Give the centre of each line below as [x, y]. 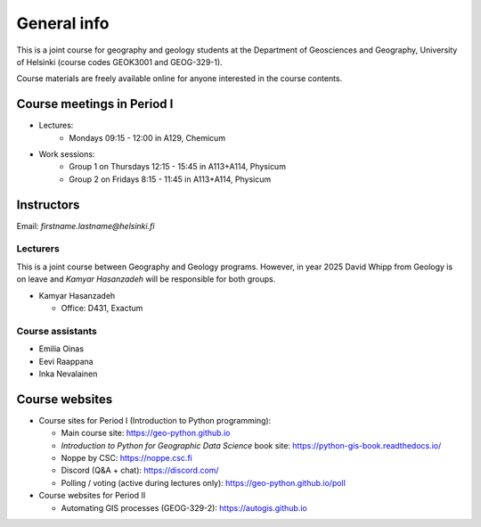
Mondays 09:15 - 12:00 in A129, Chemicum [147, 137]
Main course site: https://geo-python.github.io [146, 433]
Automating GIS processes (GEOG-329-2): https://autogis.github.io [184, 507]
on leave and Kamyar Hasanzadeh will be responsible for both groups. [146, 279]
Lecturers [38, 249]
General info [63, 23]
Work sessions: [67, 154]
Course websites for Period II [92, 496]
